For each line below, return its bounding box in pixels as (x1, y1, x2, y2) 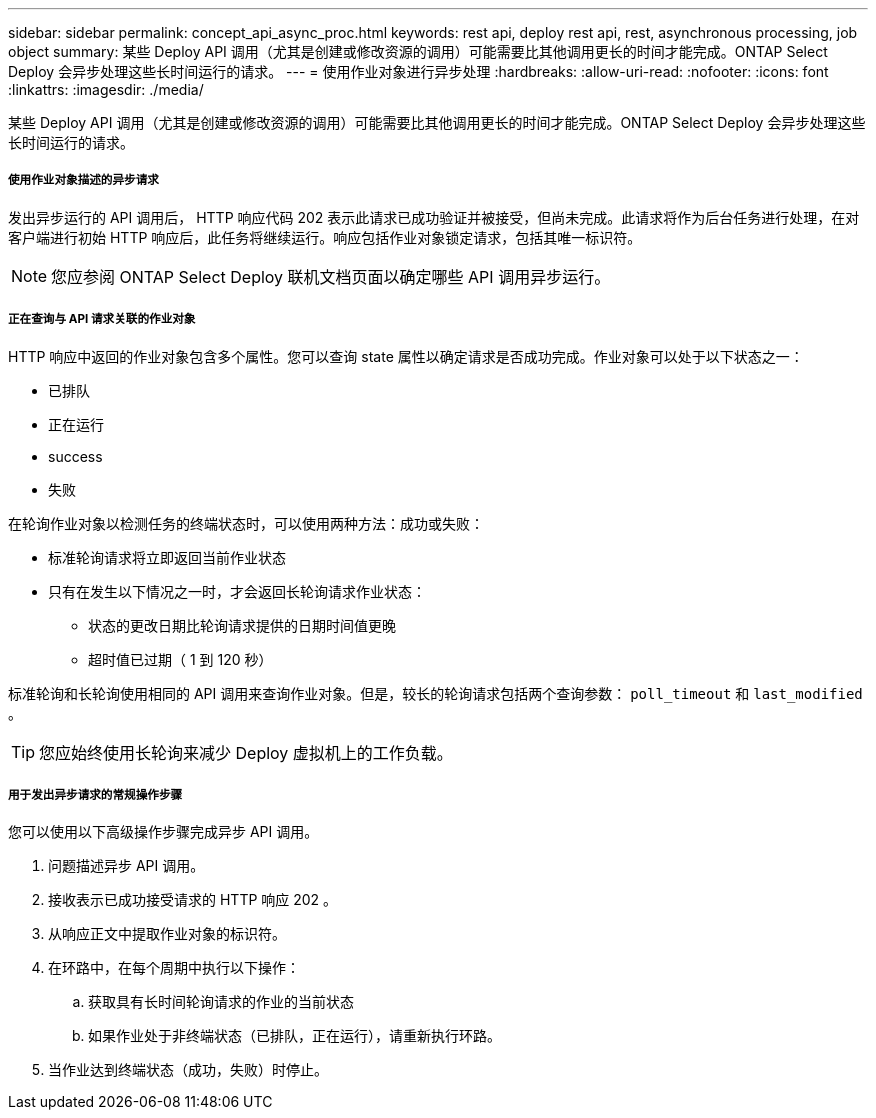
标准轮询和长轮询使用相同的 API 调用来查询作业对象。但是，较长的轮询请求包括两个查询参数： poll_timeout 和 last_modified (8, 684, 863, 702)
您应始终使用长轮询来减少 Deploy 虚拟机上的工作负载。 (39, 742, 453, 763)
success (48, 447, 103, 465)
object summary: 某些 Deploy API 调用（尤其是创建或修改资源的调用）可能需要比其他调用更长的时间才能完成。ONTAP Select (8, 43, 828, 60)
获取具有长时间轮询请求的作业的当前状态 (88, 993, 354, 1011)
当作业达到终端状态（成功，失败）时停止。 (48, 1061, 328, 1079)
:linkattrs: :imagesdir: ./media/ (8, 81, 204, 98)
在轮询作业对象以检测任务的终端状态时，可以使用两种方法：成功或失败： (8, 514, 484, 532)
